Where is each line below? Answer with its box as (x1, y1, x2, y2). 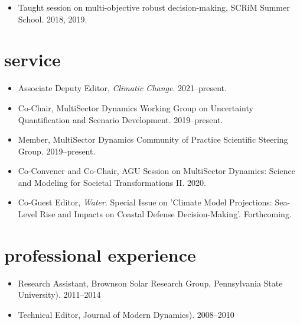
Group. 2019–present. (18, 144, 96, 157)
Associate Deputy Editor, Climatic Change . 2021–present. (18, 82, 227, 94)
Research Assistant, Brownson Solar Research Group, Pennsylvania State (18, 276, 283, 289)
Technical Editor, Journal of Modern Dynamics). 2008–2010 (18, 308, 234, 320)
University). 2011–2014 (18, 288, 101, 301)
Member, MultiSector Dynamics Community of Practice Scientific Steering (18, 133, 288, 146)
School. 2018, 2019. (18, 12, 87, 25)
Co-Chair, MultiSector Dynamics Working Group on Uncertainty (18, 101, 253, 114)
